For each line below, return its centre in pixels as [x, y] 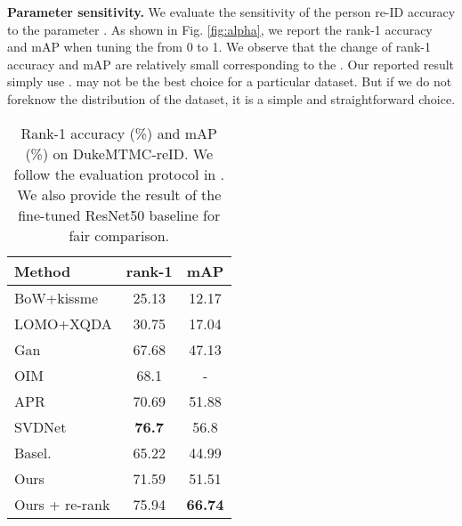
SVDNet [41, 426]
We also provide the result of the [119, 194]
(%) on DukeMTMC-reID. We [119, 153]
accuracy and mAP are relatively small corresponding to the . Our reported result [231, 64]
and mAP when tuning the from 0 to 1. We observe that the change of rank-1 [219, 47]
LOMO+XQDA [63, 323]
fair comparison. [119, 235]
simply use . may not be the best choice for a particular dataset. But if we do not [230, 81]
